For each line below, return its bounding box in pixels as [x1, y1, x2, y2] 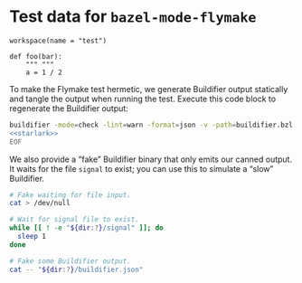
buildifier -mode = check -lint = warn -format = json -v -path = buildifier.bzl [9, 120, 294, 129]
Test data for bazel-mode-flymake [9, 6, 257, 27]
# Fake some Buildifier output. [9, 256, 131, 266]
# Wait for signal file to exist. [9, 215, 140, 224]
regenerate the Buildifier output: [9, 102, 128, 114]
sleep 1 [17, 232, 47, 241]
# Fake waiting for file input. [9, 190, 131, 200]
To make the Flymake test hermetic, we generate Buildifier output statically [9, 83, 288, 94]
